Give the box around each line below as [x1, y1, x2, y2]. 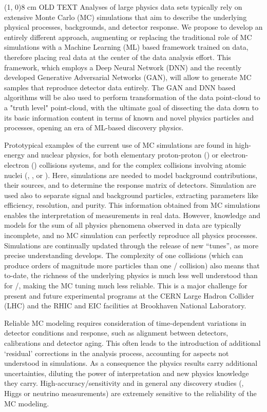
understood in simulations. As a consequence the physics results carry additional [4, 358, 258, 368]
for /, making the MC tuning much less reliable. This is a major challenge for [4, 280, 247, 291]
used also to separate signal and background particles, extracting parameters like [4, 189, 258, 200]
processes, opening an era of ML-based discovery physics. [4, 122, 184, 133]
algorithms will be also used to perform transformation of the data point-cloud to [4, 92, 260, 103]
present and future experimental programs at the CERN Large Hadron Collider [4, 290, 254, 301]
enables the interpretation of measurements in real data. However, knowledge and [4, 209, 260, 220]
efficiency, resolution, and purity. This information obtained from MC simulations [4, 200, 260, 210]
